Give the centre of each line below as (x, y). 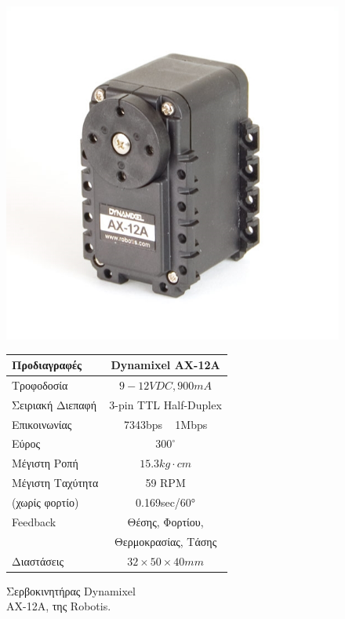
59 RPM (165, 483)
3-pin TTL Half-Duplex (165, 404)
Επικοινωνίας (42, 424)
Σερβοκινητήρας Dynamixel (71, 590)
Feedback (34, 521)
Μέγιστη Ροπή (45, 463)
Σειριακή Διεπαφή (54, 404)
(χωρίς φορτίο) (45, 502)
